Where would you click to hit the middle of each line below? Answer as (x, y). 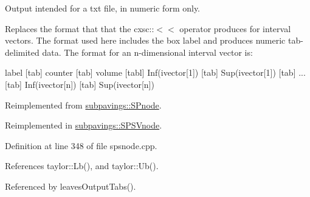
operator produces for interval (235, 28)
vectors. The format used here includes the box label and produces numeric (145, 40)
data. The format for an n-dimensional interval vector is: (147, 52)
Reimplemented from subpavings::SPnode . (83, 105)
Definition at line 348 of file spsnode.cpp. (81, 145)
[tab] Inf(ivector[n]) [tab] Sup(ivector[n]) (80, 84)
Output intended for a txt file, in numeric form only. (103, 8)
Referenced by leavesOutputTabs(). (71, 186)
